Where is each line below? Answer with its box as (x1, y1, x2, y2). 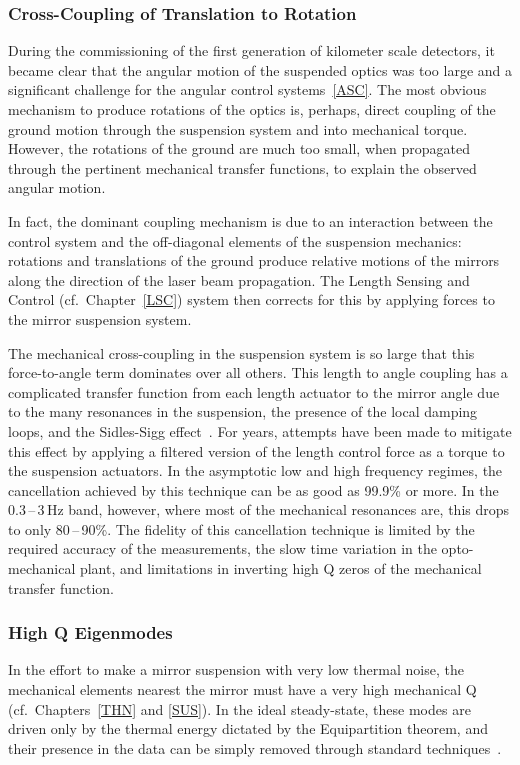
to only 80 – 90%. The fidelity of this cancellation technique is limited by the (8, 518, 475, 539)
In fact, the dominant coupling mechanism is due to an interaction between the (8, 210, 493, 231)
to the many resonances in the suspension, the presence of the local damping (8, 401, 478, 422)
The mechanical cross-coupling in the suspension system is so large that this (8, 342, 475, 363)
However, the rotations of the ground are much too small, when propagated (8, 138, 470, 159)
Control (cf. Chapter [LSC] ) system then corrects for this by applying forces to (8, 289, 495, 310)
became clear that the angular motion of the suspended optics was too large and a (8, 59, 513, 80)
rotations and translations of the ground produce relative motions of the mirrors (8, 250, 500, 271)
